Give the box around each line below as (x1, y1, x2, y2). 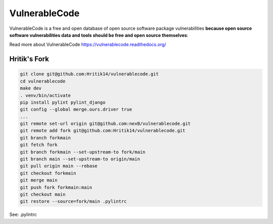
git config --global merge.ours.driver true (20, 107, 132, 112)
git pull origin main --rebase (20, 163, 98, 169)
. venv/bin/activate (20, 93, 71, 98)
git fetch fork (20, 142, 58, 148)
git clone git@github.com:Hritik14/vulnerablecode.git (20, 71, 159, 77)
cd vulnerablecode (20, 78, 66, 84)
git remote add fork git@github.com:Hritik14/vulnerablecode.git (20, 128, 186, 133)
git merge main (20, 177, 58, 183)
